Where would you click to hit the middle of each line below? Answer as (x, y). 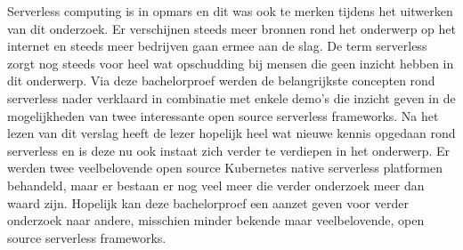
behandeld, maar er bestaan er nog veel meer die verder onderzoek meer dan (216, 185)
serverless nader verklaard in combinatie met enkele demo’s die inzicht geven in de (231, 97)
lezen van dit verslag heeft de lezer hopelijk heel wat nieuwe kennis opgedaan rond (231, 133)
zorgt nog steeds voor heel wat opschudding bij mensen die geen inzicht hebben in (231, 63)
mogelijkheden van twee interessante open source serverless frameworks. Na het (223, 115)
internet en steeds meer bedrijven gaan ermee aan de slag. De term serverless (217, 46)
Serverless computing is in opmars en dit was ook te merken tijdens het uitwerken (230, 11)
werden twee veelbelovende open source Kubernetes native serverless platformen (225, 168)
